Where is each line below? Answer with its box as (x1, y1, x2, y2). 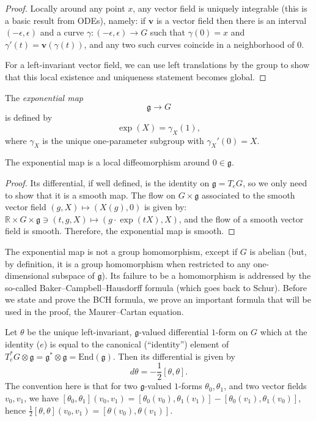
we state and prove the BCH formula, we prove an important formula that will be (5, 293, 311, 306)
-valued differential (139, 325, 209, 338)
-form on (215, 325, 248, 338)
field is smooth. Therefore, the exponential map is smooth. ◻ (5, 224, 235, 237)
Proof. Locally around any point (5, 2, 125, 14)
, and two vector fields (224, 379, 307, 392)
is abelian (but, (249, 245, 307, 257)
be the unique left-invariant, (27, 325, 132, 338)
